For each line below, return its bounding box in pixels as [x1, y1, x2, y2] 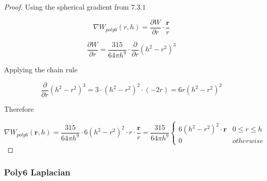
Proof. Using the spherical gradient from [4, 2, 129, 12]
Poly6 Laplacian [4, 165, 71, 178]
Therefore [4, 103, 34, 114]
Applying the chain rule [4, 64, 78, 75]
